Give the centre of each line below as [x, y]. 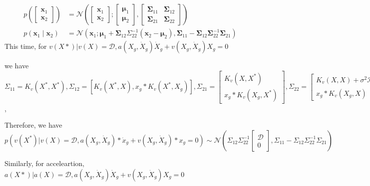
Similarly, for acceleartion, [44, 163]
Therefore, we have [33, 125]
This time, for [26, 46]
